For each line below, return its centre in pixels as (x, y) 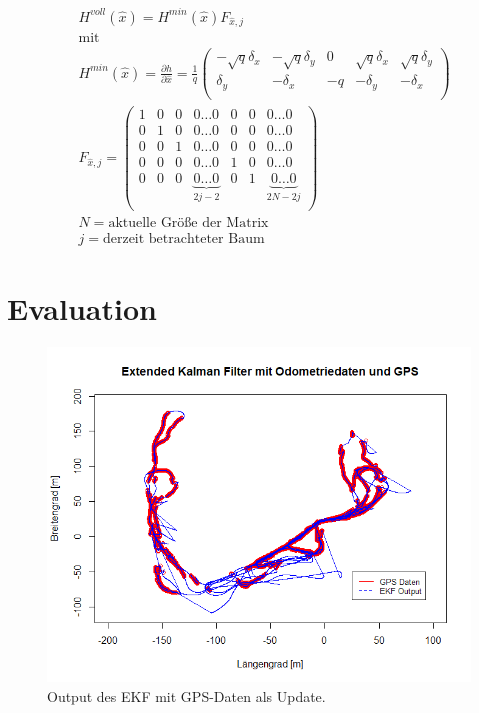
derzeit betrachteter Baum (183, 239)
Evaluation (82, 307)
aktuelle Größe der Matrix (188, 223)
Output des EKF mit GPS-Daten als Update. (186, 696)
